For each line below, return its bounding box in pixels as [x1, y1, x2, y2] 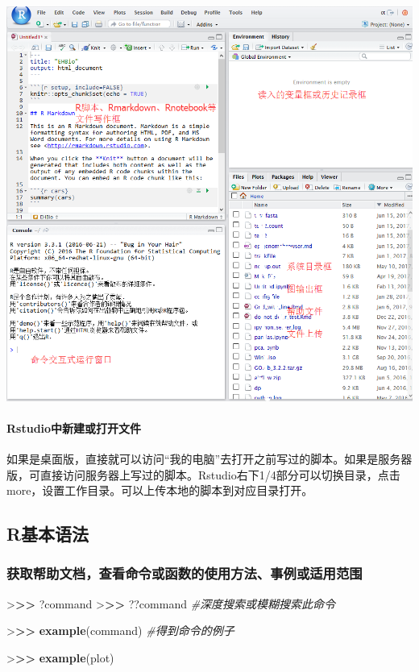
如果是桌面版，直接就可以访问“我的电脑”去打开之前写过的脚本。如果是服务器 [6, 450, 413, 467]
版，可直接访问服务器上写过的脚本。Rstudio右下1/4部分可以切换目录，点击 [6, 466, 400, 483]
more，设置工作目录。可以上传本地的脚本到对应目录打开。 [6, 482, 313, 499]
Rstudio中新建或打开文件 [6, 419, 142, 436]
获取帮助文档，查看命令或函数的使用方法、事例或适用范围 [6, 563, 363, 583]
